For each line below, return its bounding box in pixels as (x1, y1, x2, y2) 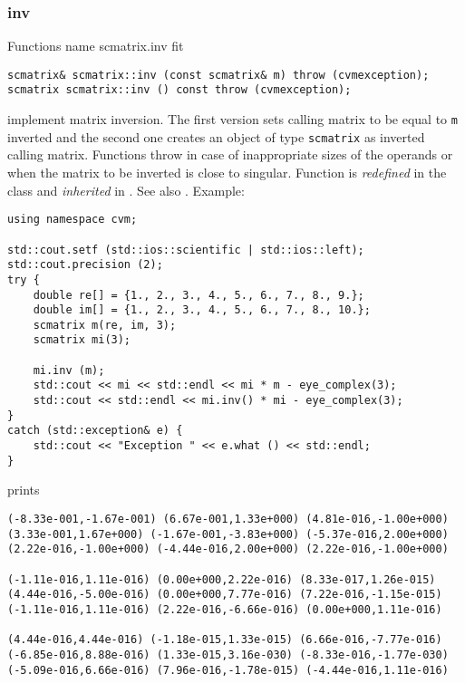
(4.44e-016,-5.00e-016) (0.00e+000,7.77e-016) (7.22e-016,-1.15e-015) (7, 588, 442, 601)
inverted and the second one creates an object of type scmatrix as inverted (7, 127, 425, 146)
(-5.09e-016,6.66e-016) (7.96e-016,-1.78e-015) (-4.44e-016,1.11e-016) (7, 663, 449, 677)
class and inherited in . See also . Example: (7, 180, 245, 199)
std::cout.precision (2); (7, 258, 163, 272)
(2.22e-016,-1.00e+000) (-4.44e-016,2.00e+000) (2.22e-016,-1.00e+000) (7, 543, 449, 556)
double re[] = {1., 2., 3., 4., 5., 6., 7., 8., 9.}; (33, 288, 364, 302)
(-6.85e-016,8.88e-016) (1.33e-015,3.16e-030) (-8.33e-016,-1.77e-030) (7, 648, 449, 661)
